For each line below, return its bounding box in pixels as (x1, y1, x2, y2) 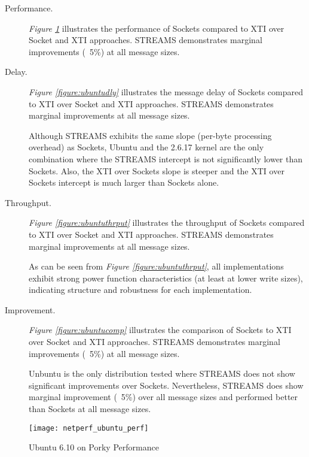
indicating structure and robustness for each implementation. (29, 283, 252, 296)
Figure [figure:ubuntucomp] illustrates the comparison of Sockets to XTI (29, 323, 292, 336)
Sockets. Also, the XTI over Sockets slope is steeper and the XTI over (29, 164, 284, 177)
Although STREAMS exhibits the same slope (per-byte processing (29, 129, 272, 141)
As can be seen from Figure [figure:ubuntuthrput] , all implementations (29, 260, 284, 273)
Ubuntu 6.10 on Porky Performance (29, 441, 159, 453)
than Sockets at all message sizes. (29, 402, 151, 415)
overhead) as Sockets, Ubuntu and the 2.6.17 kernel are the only (29, 141, 264, 153)
